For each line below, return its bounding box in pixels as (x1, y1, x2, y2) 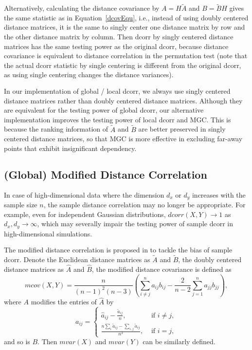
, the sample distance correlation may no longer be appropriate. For (43, 200, 246, 209)
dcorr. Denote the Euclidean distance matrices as (4, 254, 150, 265)
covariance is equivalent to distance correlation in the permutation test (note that (4, 50, 248, 61)
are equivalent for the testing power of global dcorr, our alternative (4, 105, 204, 115)
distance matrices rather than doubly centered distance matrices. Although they (4, 95, 243, 105)
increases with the (192, 189, 246, 200)
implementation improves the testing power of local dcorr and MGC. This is (4, 114, 231, 124)
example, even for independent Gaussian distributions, (4, 209, 166, 219)
